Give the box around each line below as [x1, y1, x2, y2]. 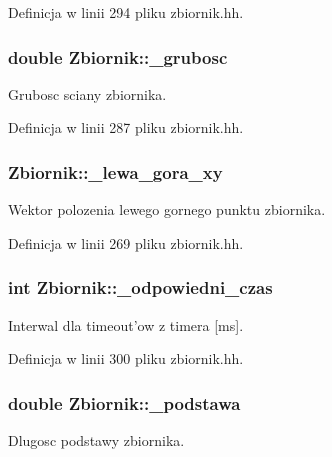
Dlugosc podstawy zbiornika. [8, 430, 185, 451]
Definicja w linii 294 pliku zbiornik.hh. [8, 2, 244, 22]
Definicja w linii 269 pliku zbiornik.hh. [8, 232, 244, 253]
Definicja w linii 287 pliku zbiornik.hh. [8, 117, 244, 138]
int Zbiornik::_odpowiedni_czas [8, 275, 273, 300]
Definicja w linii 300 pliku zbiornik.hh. [8, 348, 244, 369]
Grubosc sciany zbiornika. [8, 83, 167, 104]
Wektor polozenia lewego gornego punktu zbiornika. [8, 199, 326, 220]
